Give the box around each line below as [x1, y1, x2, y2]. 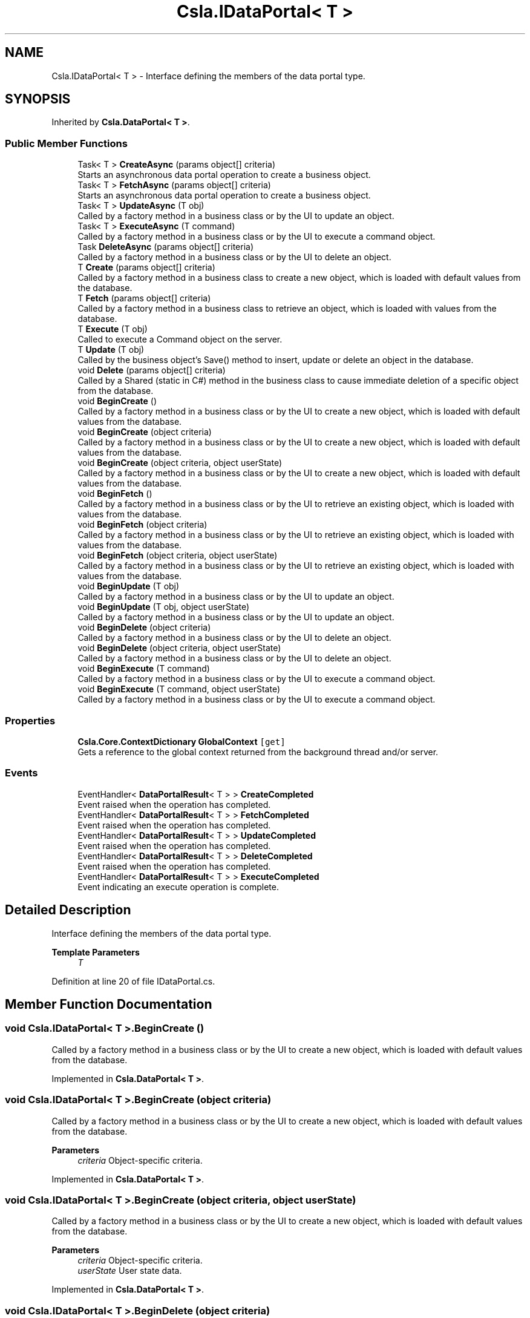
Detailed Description [5, 902, 131, 918]
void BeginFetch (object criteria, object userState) [77, 550, 278, 561]
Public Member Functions [5, 137, 128, 149]
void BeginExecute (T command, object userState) [77, 684, 281, 695]
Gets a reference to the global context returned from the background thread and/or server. [77, 746, 439, 757]
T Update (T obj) [77, 344, 145, 355]
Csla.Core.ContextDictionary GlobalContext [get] [77, 736, 286, 747]
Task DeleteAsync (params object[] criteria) [77, 241, 254, 252]
